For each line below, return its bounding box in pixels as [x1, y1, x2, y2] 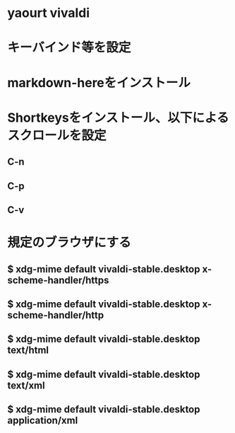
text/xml [7, 379, 45, 391]
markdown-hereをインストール [7, 74, 191, 91]
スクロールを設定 [7, 127, 107, 143]
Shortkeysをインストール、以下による [7, 110, 229, 125]
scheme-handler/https [7, 274, 109, 286]
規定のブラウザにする [7, 235, 132, 250]
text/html [7, 345, 49, 357]
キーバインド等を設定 [7, 40, 131, 56]
